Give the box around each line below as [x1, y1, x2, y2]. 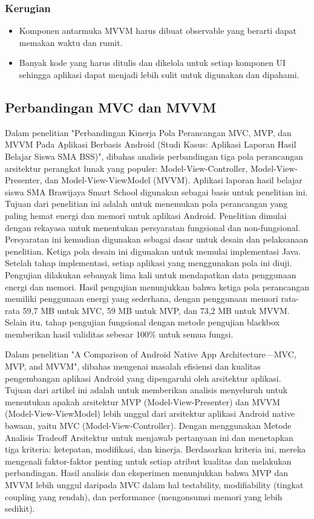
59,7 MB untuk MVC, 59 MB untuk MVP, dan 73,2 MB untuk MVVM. [22, 304, 290, 316]
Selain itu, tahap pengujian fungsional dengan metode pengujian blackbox [5, 316, 280, 328]
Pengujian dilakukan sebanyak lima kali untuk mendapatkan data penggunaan [5, 268, 296, 281]
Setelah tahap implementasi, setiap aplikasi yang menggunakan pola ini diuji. [5, 256, 292, 269]
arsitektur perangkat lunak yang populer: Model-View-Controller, [5, 162, 248, 174]
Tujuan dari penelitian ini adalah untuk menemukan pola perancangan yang [5, 197, 288, 210]
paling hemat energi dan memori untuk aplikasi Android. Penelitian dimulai [5, 209, 287, 221]
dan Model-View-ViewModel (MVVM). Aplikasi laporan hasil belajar [45, 174, 303, 186]
